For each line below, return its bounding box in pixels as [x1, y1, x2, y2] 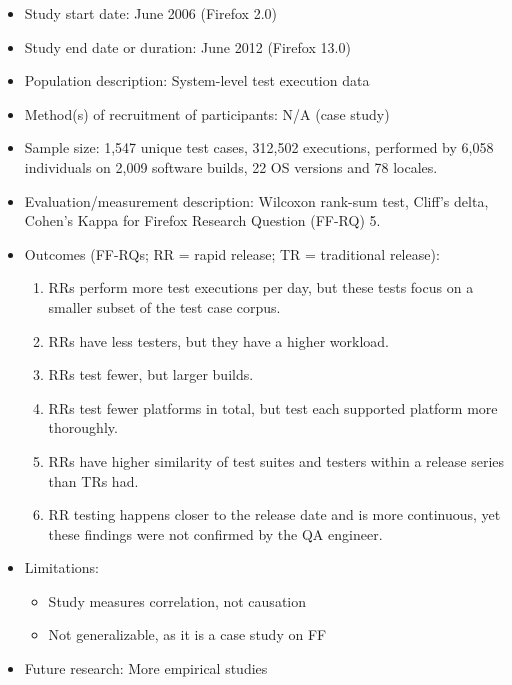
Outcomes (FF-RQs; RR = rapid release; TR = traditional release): [24, 243, 440, 264]
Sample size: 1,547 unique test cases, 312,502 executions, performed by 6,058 [24, 137, 494, 158]
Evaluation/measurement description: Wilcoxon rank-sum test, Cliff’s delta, [24, 190, 489, 211]
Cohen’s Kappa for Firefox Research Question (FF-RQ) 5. [24, 210, 381, 231]
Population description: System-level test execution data [24, 70, 370, 91]
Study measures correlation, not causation [48, 590, 307, 611]
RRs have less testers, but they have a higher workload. [48, 330, 389, 351]
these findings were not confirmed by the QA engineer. [48, 523, 383, 544]
